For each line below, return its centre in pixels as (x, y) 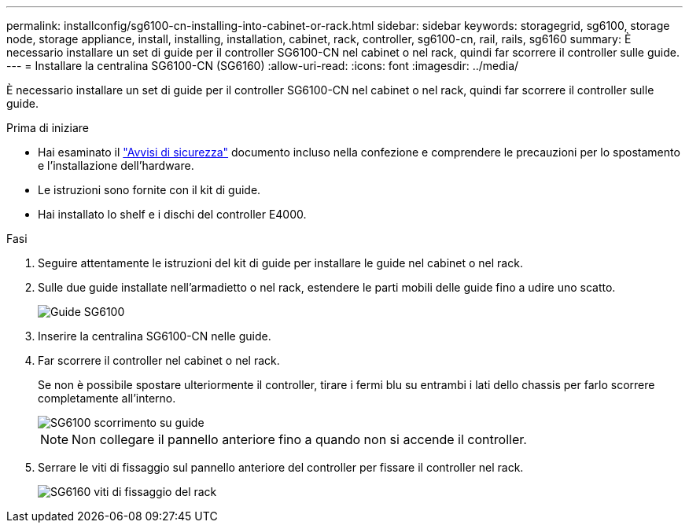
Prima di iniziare (48, 128)
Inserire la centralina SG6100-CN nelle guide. (155, 336)
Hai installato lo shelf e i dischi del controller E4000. (172, 214)
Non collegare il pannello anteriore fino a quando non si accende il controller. (299, 439)
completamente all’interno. (107, 398)
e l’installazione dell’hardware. (116, 165)
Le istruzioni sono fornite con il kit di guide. (149, 190)
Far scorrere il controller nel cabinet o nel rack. (159, 360)
